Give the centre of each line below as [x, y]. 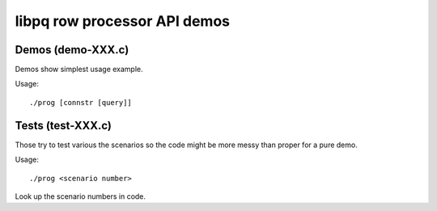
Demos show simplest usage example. [79, 70]
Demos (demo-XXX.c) [72, 50]
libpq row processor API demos [123, 21]
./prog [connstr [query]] [81, 102]
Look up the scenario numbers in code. [80, 196]
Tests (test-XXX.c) [64, 125]
